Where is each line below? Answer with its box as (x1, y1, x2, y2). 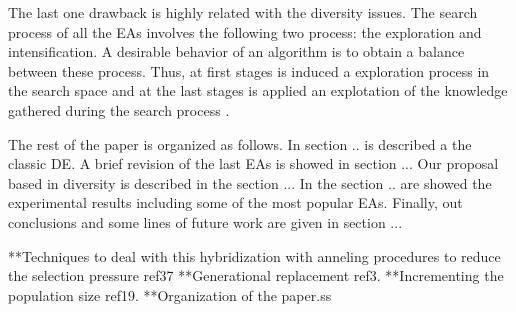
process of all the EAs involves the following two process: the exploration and (8, 21, 482, 42)
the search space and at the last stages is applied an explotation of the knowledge (8, 80, 508, 101)
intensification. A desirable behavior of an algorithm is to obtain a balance (8, 41, 465, 62)
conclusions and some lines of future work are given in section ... (8, 211, 403, 232)
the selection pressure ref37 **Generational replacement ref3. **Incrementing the (8, 265, 504, 286)
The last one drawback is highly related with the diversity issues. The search (8, 2, 478, 22)
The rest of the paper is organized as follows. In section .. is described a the (8, 133, 472, 154)
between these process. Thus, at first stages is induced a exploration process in (8, 60, 490, 81)
